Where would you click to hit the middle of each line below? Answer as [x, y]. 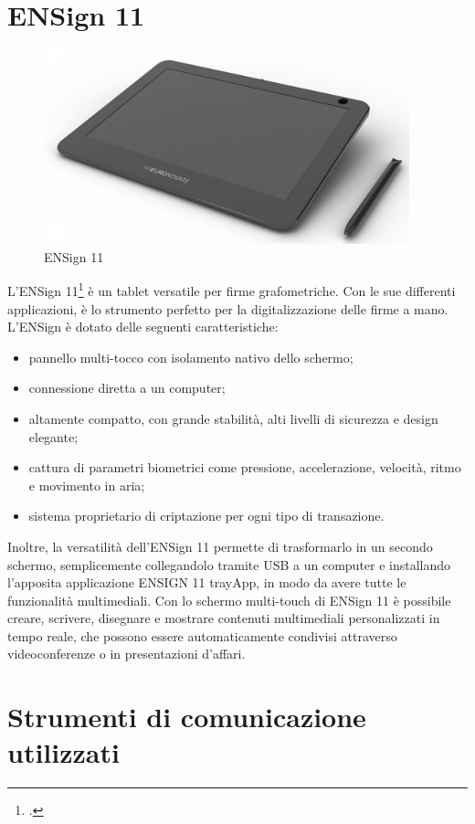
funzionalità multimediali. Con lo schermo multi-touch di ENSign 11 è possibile [229, 600]
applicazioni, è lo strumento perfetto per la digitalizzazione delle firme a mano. [228, 308]
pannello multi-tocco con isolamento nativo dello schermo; [191, 357]
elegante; [53, 436]
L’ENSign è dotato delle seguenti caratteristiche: [143, 327]
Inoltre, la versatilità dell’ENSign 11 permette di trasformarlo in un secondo [220, 546]
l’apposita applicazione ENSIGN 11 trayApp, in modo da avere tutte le [207, 582]
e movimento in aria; [87, 485]
